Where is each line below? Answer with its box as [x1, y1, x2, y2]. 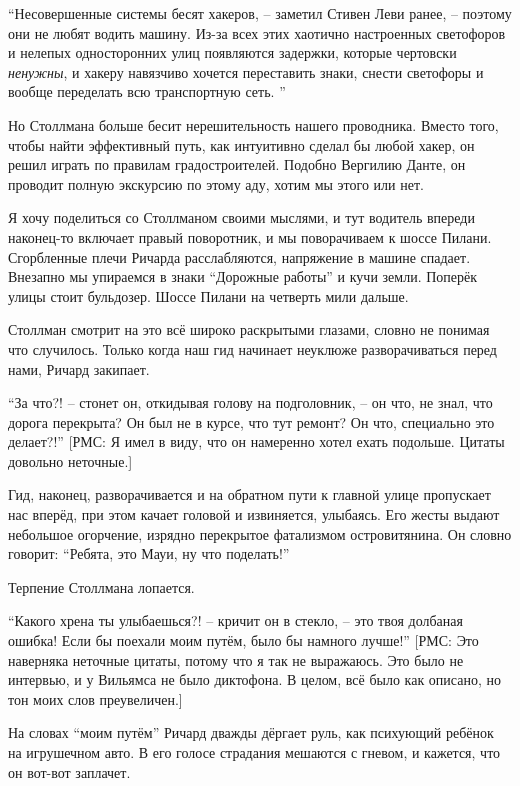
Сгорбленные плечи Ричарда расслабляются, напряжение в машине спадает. [8, 246, 471, 267]
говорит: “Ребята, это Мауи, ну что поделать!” [8, 543, 290, 564]
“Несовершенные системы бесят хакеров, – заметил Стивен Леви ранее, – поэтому [8, 3, 512, 23]
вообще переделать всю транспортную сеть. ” [8, 81, 286, 102]
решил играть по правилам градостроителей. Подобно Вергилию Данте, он [8, 154, 466, 175]
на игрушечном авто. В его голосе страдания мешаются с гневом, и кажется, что [8, 742, 501, 762]
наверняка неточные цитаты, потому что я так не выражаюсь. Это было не [8, 649, 464, 670]
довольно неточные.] [8, 450, 133, 471]
